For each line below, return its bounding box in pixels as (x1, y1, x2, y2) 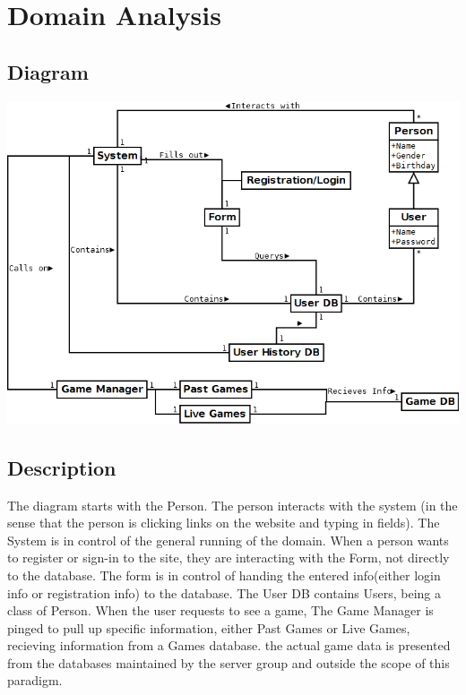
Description (7, 453, 116, 481)
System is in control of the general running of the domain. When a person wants (7, 530, 449, 549)
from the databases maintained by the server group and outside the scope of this (7, 653, 450, 672)
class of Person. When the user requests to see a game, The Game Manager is (7, 601, 434, 620)
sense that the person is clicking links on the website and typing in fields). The (7, 513, 440, 532)
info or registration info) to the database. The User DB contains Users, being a (7, 583, 442, 602)
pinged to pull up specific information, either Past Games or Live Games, (7, 618, 410, 637)
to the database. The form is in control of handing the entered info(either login (7, 565, 441, 584)
